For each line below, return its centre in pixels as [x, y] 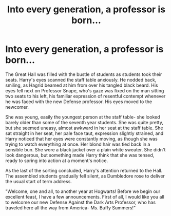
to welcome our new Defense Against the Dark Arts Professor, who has [80, 202]
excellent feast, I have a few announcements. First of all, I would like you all [85, 197]
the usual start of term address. [39, 181]
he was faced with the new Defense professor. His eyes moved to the [79, 102]
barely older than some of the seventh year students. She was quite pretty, [84, 122]
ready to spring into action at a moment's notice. [57, 161]
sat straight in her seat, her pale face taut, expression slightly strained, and [84, 133]
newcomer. [17, 107]
